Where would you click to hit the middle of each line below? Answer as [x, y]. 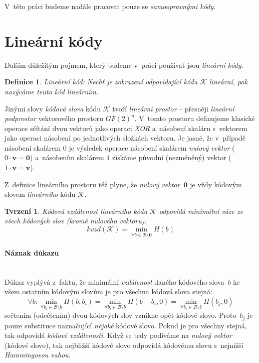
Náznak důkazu [32, 252]
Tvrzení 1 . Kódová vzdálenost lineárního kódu [76, 211]
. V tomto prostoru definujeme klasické [195, 118]
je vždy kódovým [216, 184]
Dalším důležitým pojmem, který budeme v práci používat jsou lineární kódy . [124, 65]
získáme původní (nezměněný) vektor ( [172, 157]
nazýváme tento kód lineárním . [52, 91]
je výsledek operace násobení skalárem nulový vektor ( [152, 147]
